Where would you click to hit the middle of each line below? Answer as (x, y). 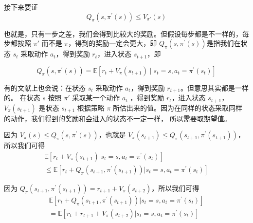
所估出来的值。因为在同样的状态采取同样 (178, 107)
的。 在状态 (22, 98)
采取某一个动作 (96, 98)
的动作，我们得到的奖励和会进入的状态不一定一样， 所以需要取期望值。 (117, 118)
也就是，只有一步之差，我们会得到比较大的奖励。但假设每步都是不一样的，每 (126, 33)
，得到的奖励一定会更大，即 (113, 43)
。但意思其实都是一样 (214, 87)
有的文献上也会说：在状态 (45, 87)
